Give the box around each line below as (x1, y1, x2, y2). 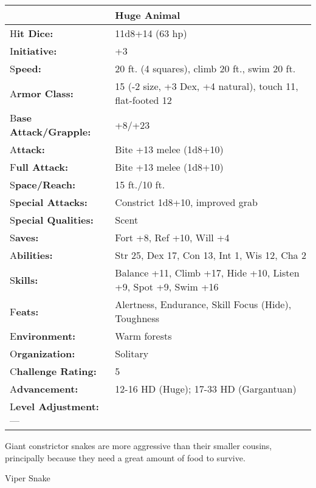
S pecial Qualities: (10, 213, 94, 227)
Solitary (115, 346, 149, 360)
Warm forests (115, 329, 172, 343)
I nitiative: (10, 44, 57, 58)
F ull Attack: (10, 160, 69, 174)
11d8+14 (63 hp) (115, 26, 187, 40)
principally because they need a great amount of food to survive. (5, 451, 246, 464)
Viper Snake (5, 472, 50, 484)
